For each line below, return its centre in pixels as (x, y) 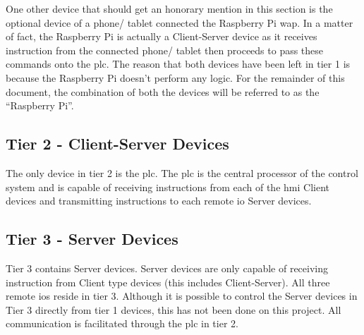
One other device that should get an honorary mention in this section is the (169, 8)
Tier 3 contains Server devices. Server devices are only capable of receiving (167, 268)
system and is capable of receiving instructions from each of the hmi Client (168, 187)
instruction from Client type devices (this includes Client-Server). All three (168, 282)
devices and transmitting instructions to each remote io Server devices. (159, 201)
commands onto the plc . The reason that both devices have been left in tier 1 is (178, 64)
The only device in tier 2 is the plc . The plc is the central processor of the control (182, 172)
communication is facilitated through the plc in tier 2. (122, 323)
